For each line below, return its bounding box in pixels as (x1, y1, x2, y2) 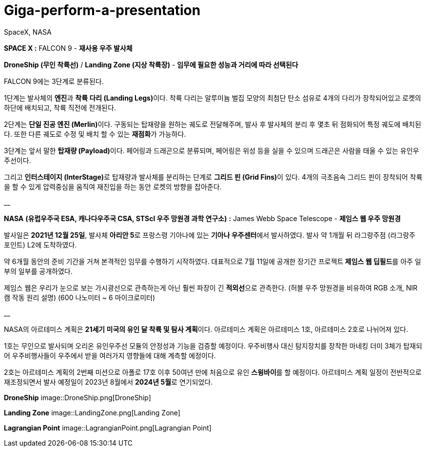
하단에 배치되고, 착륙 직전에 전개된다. (4, 103, 116, 112)
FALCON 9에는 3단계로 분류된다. (4, 77, 104, 85)
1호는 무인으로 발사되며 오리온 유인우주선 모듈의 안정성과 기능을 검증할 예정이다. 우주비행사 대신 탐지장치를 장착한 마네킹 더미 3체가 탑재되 (4, 341, 423, 350)
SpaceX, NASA (4, 27, 52, 36)
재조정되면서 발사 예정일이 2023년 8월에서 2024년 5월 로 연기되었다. (4, 377, 213, 386)
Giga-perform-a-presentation (4, 2, 201, 19)
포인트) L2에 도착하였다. (4, 240, 77, 249)
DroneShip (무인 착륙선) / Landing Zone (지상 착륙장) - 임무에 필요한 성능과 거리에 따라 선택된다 (4, 60, 298, 69)
